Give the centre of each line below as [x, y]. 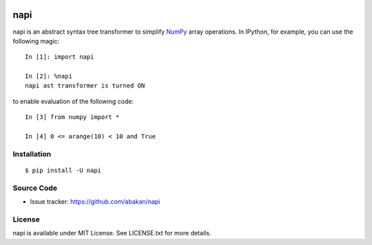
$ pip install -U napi [63, 170]
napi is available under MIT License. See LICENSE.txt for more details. [112, 233]
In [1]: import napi [60, 57]
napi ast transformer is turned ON [85, 86]
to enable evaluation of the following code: [73, 101]
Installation [32, 153]
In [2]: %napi [49, 76]
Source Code [35, 188]
